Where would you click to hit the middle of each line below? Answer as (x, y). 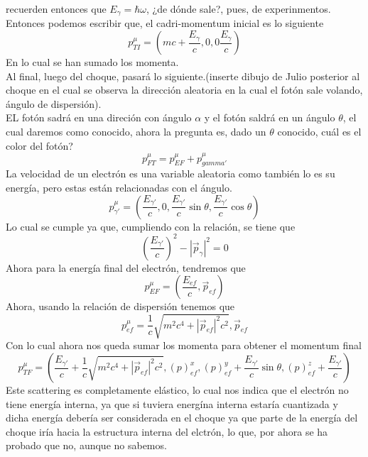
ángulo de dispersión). (54, 103)
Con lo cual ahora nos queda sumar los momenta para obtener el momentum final (184, 345)
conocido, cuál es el (319, 132)
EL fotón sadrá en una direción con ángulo (99, 117)
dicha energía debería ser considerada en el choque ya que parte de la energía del (182, 418)
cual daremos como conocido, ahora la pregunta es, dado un (136, 132)
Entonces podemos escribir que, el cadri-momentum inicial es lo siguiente (165, 23)
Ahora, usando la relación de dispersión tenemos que (120, 306)
